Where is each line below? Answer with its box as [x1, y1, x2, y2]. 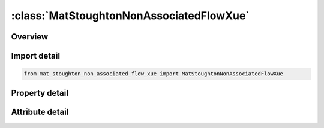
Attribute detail [11, 106, 69, 117]
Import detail [11, 51, 60, 61]
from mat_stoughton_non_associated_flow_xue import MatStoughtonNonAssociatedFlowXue [23, 71, 283, 77]
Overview [11, 32, 49, 42]
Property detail [11, 87, 69, 98]
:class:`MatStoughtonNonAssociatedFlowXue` [11, 9, 250, 22]
